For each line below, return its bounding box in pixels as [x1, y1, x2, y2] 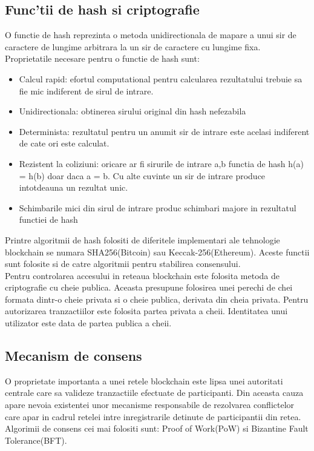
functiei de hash [19, 213, 78, 226]
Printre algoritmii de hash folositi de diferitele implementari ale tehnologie [5, 233, 280, 246]
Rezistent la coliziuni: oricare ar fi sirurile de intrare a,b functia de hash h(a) [19, 157, 304, 170]
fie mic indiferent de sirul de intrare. [19, 84, 154, 97]
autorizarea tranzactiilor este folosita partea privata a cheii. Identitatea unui [5, 305, 288, 317]
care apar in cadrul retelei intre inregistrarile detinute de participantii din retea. [5, 410, 301, 423]
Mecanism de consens [5, 346, 142, 365]
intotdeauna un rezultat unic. [19, 181, 128, 194]
